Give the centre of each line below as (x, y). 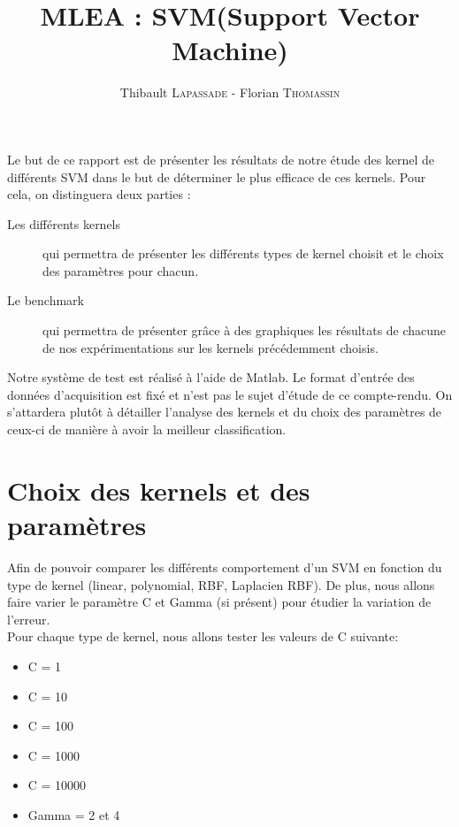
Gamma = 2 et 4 (74, 814)
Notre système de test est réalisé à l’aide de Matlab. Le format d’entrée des (211, 377)
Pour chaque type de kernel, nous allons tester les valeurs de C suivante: (203, 636)
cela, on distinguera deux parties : (99, 194)
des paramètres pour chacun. (121, 270)
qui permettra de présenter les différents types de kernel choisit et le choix (243, 253)
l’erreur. (29, 619)
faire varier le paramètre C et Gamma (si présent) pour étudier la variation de (219, 602)
